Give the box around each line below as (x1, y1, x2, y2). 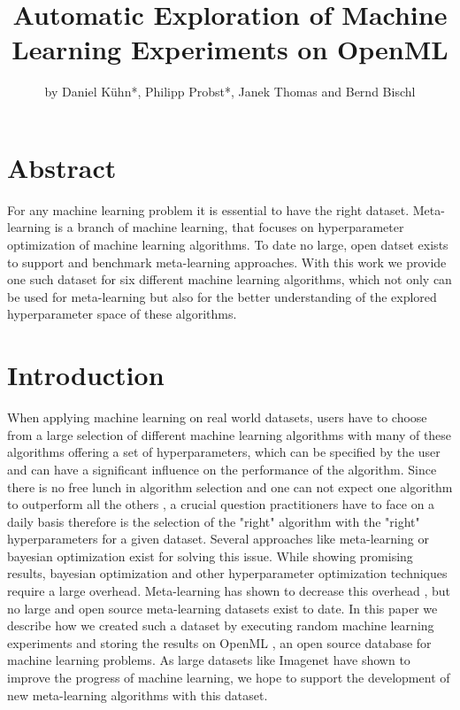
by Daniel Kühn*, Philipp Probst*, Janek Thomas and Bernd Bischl (44, 82, 416, 101)
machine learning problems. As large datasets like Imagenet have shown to (7, 651, 410, 669)
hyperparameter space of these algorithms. (7, 305, 237, 323)
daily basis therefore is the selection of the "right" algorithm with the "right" (7, 512, 420, 530)
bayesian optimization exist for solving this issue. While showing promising (7, 546, 413, 565)
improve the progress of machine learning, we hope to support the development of (7, 668, 450, 687)
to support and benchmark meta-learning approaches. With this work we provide (7, 252, 447, 271)
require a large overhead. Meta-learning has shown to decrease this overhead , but (7, 582, 451, 600)
